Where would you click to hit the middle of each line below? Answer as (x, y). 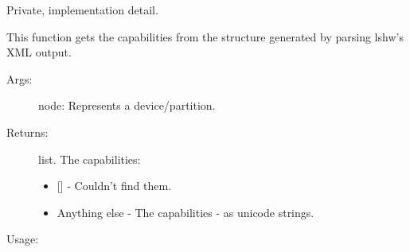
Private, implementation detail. (82, 10)
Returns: (27, 132)
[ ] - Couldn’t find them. (114, 186)
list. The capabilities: (90, 159)
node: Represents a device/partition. (127, 105)
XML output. (39, 52)
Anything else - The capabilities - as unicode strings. (185, 212)
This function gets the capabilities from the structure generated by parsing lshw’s (205, 36)
